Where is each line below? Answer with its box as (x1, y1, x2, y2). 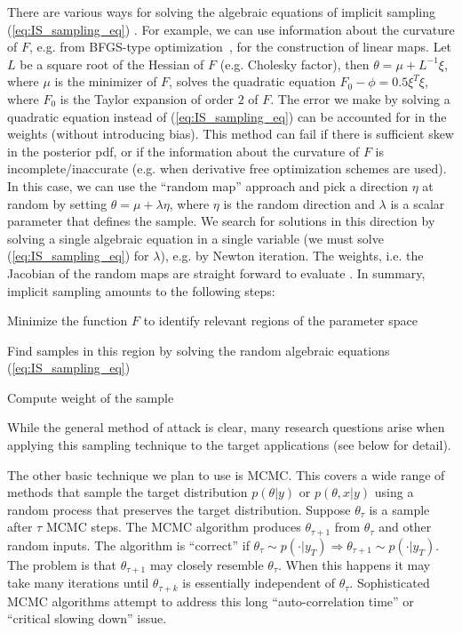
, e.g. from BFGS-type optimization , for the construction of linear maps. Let (28, 37, 452, 56)
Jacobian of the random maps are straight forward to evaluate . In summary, (7, 263, 426, 282)
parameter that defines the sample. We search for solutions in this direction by (7, 212, 435, 230)
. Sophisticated (349, 573, 430, 592)
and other (378, 517, 432, 536)
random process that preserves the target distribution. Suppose (7, 500, 351, 518)
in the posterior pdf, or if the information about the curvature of (7, 141, 360, 160)
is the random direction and (223, 194, 375, 212)
